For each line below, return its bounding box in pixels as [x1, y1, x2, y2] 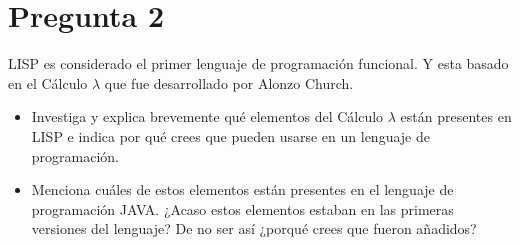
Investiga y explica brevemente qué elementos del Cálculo [31, 106, 384, 127]
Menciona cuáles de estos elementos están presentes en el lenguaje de [31, 179, 454, 200]
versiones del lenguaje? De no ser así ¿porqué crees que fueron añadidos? [31, 218, 477, 239]
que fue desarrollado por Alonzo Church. [104, 72, 354, 93]
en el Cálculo [8, 72, 88, 93]
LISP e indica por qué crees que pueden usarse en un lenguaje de [31, 125, 430, 146]
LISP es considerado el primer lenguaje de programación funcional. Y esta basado [8, 53, 509, 74]
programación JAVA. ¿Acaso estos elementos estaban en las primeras [31, 198, 454, 219]
